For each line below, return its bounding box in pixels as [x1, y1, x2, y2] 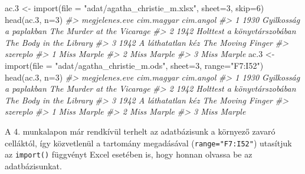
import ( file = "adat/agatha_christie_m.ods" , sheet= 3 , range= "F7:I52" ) [5, 59, 264, 71]
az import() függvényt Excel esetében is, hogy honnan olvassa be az [5, 148, 252, 160]
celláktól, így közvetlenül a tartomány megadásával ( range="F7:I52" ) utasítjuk [5, 136, 292, 149]
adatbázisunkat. [5, 159, 62, 172]
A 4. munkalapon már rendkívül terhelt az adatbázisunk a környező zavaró [5, 125, 276, 137]
